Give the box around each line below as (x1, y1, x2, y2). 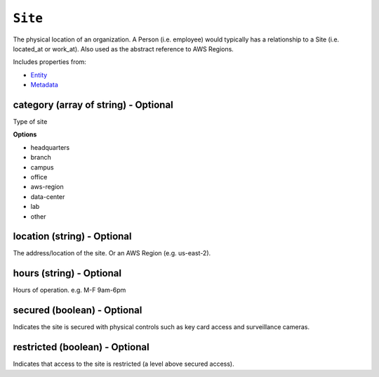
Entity (30, 70, 48, 79)
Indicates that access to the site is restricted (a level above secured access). (13, 359, 234, 369)
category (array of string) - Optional (13, 98, 173, 110)
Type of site (13, 117, 48, 126)
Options (13, 130, 37, 139)
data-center (30, 192, 65, 200)
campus (30, 162, 54, 172)
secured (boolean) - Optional (13, 305, 142, 317)
